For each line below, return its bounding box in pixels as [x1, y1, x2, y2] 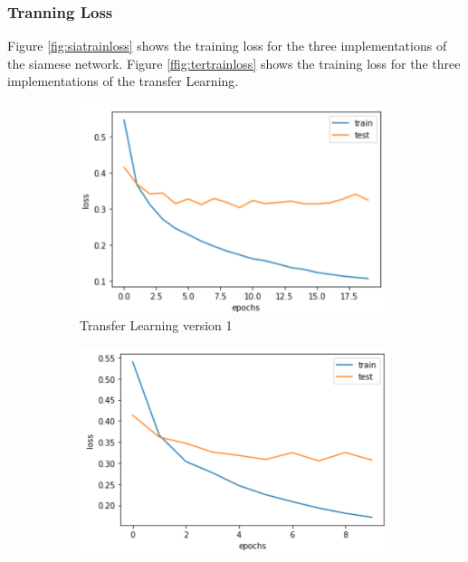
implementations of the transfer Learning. [7, 71, 239, 90]
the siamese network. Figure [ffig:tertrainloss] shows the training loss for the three [7, 53, 461, 72]
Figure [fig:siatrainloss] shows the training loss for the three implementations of [7, 36, 447, 55]
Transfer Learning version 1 [80, 316, 233, 335]
